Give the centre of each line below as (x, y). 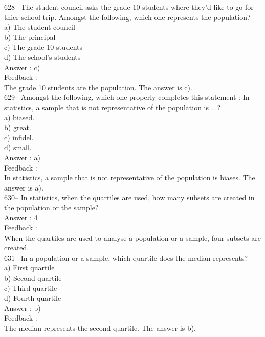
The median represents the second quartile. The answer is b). (100, 328)
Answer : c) (22, 67)
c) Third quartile (31, 288)
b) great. (18, 127)
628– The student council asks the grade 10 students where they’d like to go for (129, 7)
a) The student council (40, 27)
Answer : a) (22, 157)
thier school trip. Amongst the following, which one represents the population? (127, 17)
